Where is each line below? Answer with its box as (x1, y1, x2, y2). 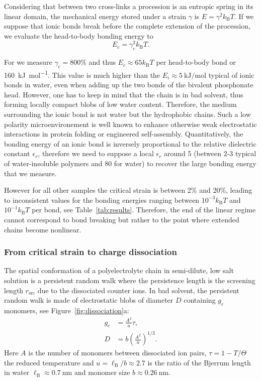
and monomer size (74, 367, 130, 377)
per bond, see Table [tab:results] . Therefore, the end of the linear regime (32, 204, 256, 215)
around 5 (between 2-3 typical (164, 148, 256, 159)
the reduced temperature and (4, 357, 94, 367)
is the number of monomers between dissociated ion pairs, (28, 347, 207, 358)
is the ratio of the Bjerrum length (147, 357, 251, 367)
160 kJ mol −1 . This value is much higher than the (4, 68, 160, 80)
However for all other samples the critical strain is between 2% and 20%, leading (4, 185, 252, 195)
